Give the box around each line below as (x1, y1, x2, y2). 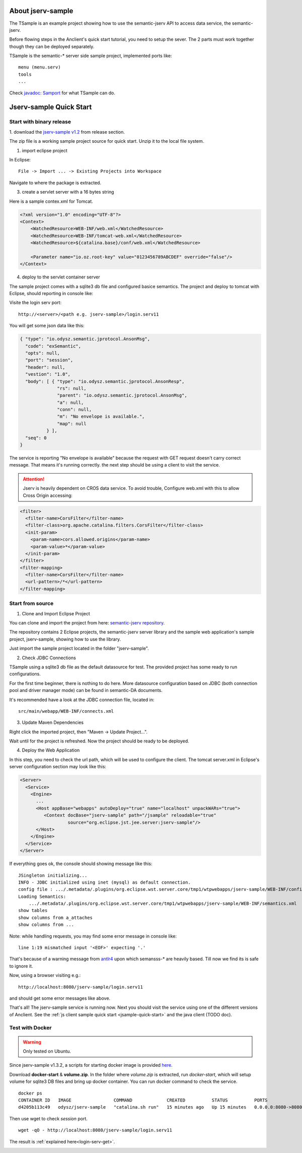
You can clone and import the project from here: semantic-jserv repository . (9, 619, 165, 625)
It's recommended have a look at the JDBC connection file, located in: (9, 697, 155, 703)
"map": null (57, 421, 87, 426)
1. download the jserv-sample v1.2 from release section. (9, 129, 125, 135)
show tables (18, 908, 48, 913)
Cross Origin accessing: (23, 492, 73, 498)
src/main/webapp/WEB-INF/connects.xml (18, 708, 114, 714)
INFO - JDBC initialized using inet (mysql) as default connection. (18, 879, 191, 885)
